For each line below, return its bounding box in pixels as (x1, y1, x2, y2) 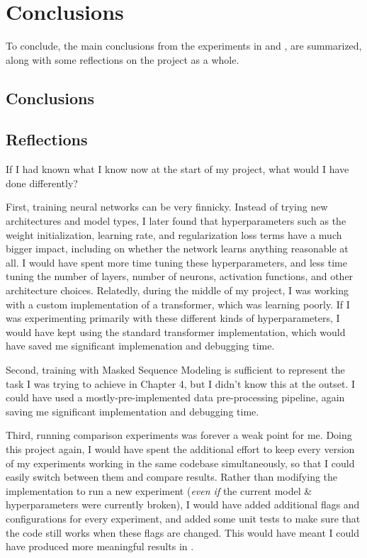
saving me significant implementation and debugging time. (6, 403, 259, 418)
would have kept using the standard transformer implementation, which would (6, 324, 346, 339)
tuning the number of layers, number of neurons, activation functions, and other (6, 269, 354, 284)
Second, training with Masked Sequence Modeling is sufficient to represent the (6, 362, 345, 377)
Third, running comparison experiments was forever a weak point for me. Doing (6, 428, 352, 442)
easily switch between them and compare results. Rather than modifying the (6, 469, 338, 484)
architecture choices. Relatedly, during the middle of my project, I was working (6, 283, 349, 298)
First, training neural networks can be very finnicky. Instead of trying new (6, 199, 328, 214)
